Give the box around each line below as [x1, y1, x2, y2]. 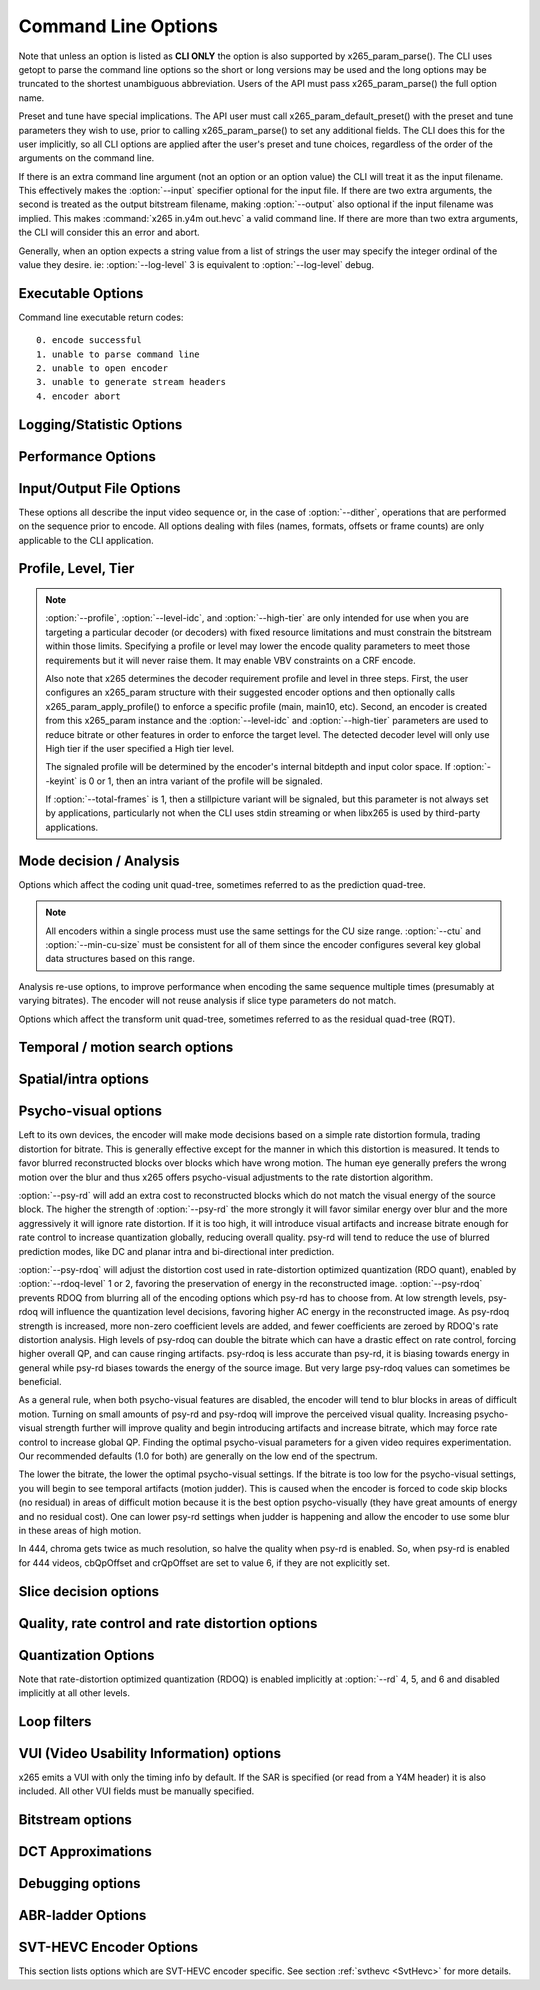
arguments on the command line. [18, 152, 155, 164]
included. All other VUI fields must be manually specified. [18, 1785, 255, 1797]
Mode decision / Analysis [18, 852, 180, 869]
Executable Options [18, 285, 144, 302]
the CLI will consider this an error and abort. [18, 226, 200, 239]
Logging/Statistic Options [18, 416, 183, 433]
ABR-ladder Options [18, 1907, 147, 1924]
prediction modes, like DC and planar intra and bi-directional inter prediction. [18, 1245, 335, 1257]
